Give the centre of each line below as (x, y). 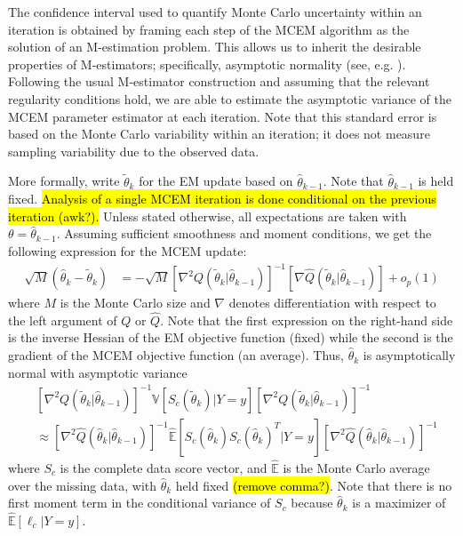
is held (436, 181)
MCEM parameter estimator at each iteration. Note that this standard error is (223, 116)
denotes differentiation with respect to (332, 303)
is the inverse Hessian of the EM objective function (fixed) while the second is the (231, 337)
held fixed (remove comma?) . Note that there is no (314, 485)
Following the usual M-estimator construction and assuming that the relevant (219, 81)
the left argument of (63, 320)
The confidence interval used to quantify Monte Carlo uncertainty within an (215, 12)
